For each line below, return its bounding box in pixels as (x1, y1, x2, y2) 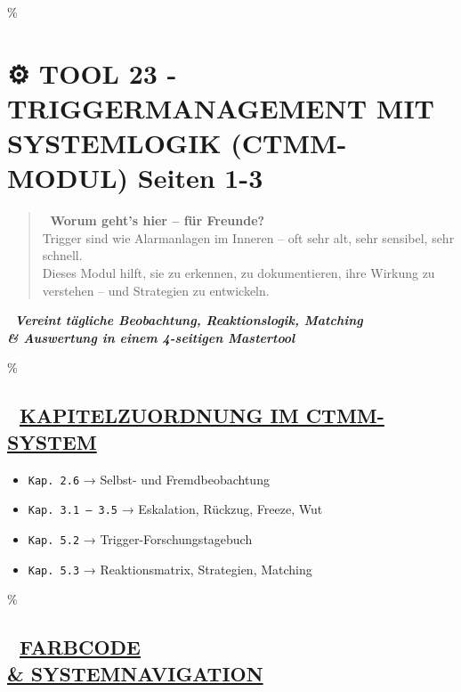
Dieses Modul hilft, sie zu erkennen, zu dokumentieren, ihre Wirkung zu (42, 264, 435, 282)
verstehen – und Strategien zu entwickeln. (42, 281, 270, 299)
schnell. (42, 246, 83, 265)
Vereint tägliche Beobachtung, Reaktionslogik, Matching (14, 311, 363, 330)
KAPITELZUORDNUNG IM (19, 402, 299, 429)
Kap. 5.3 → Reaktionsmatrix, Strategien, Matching (28, 559, 312, 578)
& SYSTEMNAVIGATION (7, 659, 263, 687)
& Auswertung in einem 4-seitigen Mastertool (7, 328, 295, 346)
